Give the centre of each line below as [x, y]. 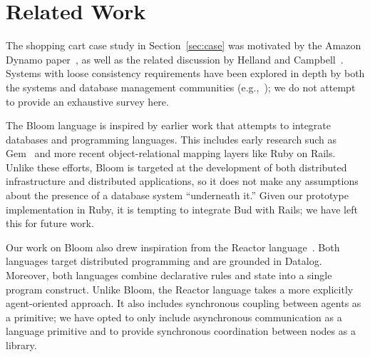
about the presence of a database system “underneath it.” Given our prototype [177, 195]
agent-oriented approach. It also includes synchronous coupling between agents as [184, 303]
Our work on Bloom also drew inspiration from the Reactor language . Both [173, 247]
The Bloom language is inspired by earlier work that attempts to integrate [168, 125]
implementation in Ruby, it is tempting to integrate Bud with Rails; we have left [182, 209]
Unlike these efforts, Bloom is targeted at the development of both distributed [176, 167]
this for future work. [50, 223]
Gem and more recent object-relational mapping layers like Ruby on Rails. [171, 153]
